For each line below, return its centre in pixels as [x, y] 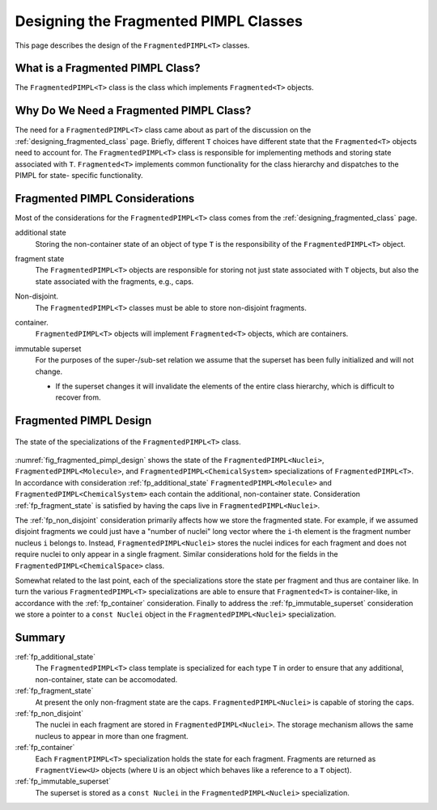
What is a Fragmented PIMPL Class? [108, 68]
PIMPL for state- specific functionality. [79, 175]
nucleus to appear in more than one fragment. [112, 736]
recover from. [78, 397]
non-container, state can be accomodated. [106, 679]
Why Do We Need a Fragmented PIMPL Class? [133, 110]
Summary [40, 637]
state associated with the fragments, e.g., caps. [115, 281]
